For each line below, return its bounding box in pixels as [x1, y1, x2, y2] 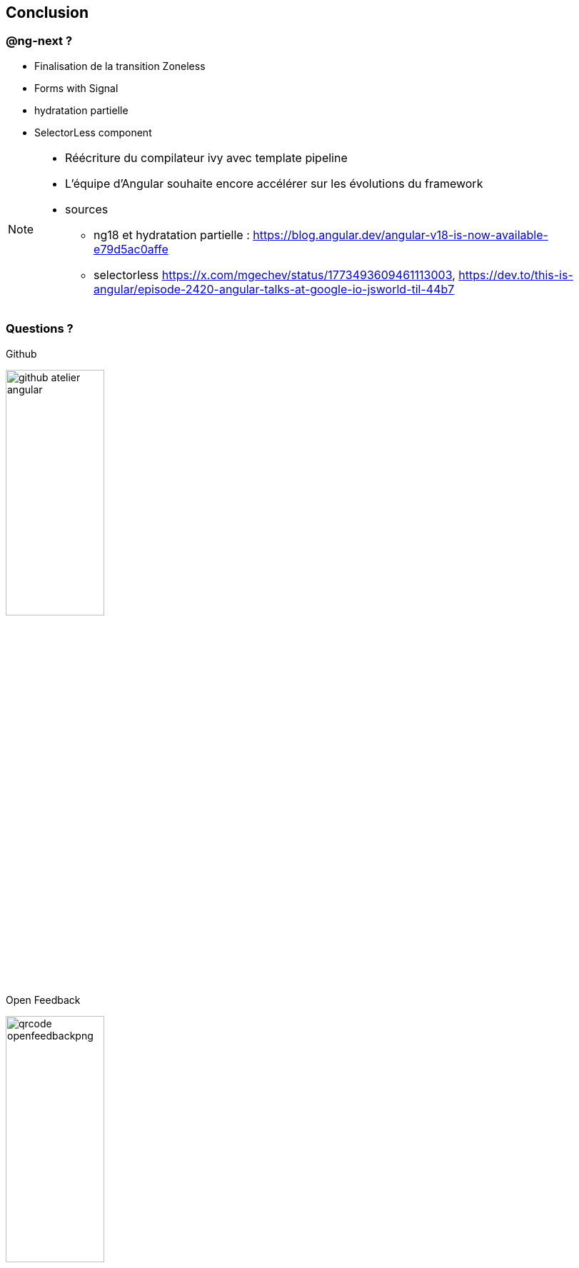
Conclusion [6, 4, 89, 21]
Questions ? [6, 321, 74, 336]
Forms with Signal [34, 81, 119, 94]
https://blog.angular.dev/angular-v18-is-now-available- [253, 227, 548, 242]
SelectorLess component [34, 126, 152, 139]
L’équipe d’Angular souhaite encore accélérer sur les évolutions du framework [65, 176, 483, 191]
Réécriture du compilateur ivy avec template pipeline [65, 150, 348, 165]
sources [65, 201, 109, 216]
